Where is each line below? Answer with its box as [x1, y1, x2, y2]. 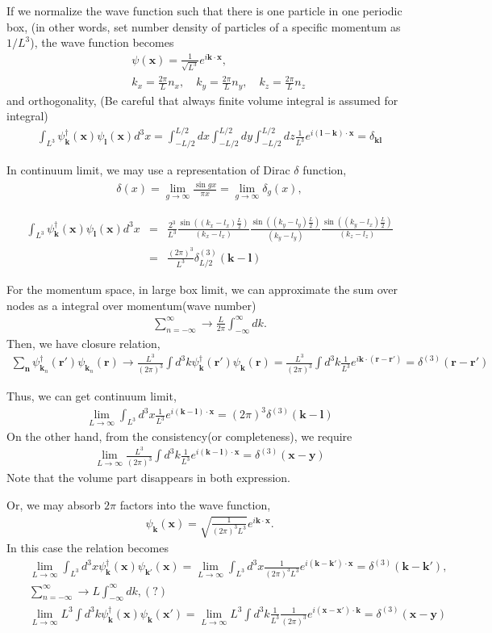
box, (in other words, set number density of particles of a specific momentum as [6, 18, 401, 35]
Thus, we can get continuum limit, [6, 388, 177, 405]
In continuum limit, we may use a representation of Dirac [6, 161, 290, 178]
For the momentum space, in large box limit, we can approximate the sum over [6, 281, 398, 298]
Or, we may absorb [6, 496, 101, 513]
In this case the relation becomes [6, 539, 169, 556]
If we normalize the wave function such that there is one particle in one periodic [6, 2, 402, 19]
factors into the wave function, [119, 496, 271, 513]
